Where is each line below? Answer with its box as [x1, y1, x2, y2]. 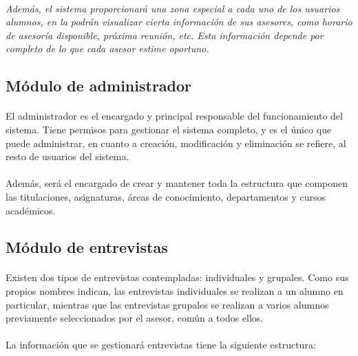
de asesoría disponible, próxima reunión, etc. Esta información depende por [6, 27, 324, 42]
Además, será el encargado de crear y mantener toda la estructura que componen [6, 176, 348, 190]
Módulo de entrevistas [6, 236, 168, 258]
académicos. [6, 203, 56, 217]
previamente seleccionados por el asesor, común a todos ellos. [6, 311, 264, 325]
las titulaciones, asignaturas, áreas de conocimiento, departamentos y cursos [6, 189, 326, 203]
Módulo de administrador [6, 75, 192, 96]
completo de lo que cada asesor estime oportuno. [6, 41, 209, 56]
